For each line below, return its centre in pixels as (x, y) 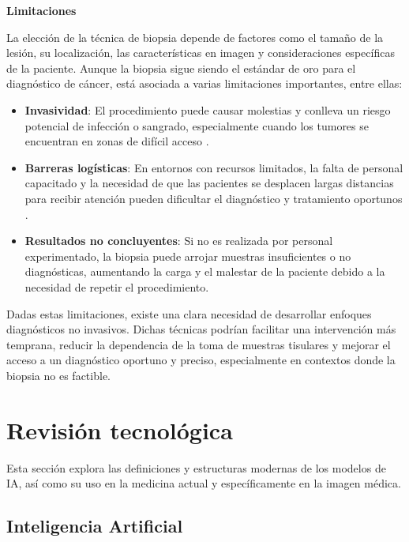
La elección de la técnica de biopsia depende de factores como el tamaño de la (195, 37)
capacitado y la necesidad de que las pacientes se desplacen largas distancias (209, 183)
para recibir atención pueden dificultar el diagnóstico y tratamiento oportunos (214, 198)
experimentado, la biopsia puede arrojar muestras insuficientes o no (188, 256)
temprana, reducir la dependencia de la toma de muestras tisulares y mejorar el (199, 344)
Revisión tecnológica (120, 429)
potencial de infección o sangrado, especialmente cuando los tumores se (197, 125)
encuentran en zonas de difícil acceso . (117, 141)
